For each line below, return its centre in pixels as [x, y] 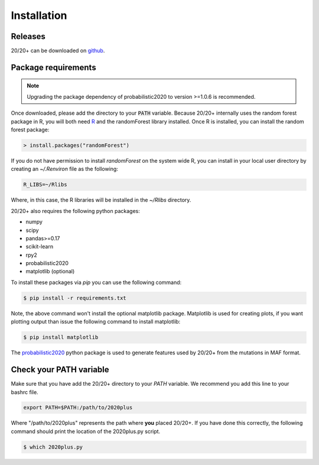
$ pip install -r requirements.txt [75, 298]
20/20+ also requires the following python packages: [75, 211]
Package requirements [54, 67]
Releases [28, 36]
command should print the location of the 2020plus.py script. [86, 431]
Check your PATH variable [60, 370]
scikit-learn [39, 247]
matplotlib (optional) [50, 272]
